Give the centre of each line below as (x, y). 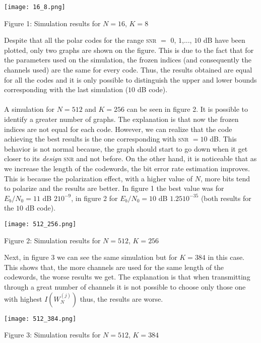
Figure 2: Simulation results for (52, 240)
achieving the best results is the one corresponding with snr (96, 139)
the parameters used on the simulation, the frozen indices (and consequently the (128, 60)
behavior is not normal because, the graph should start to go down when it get (126, 148)
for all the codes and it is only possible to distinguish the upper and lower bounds (130, 79)
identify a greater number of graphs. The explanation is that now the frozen (121, 119)
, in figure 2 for (94, 198)
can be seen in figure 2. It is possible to (187, 109)
